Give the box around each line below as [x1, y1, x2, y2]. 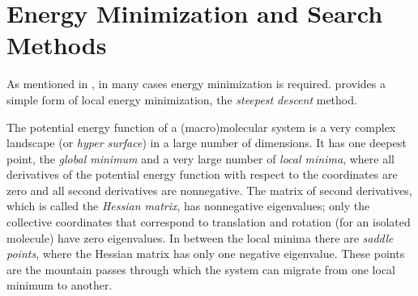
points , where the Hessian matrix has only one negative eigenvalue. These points [6, 245, 405, 262]
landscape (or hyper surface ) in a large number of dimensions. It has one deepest [6, 134, 407, 151]
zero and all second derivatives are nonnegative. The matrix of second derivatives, [6, 181, 412, 198]
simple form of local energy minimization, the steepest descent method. [6, 91, 357, 108]
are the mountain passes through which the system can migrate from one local [6, 260, 396, 277]
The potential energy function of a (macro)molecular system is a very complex [6, 118, 396, 135]
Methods [6, 28, 107, 61]
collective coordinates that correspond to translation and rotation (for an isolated [6, 214, 411, 230]
